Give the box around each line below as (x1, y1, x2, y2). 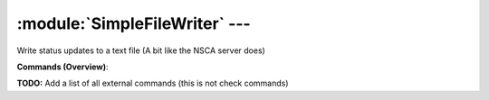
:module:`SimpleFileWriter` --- (16, 14, 251, 33)
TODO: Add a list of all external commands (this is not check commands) (16, 77, 289, 89)
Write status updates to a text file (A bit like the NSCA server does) (16, 45, 266, 56)
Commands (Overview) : (16, 61, 109, 72)
